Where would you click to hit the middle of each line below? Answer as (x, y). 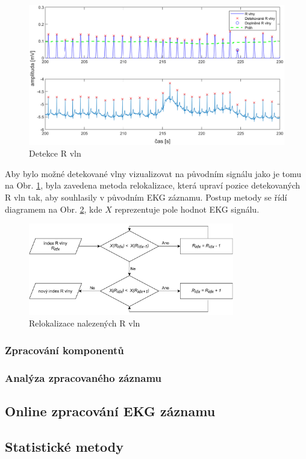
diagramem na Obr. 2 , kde (54, 209)
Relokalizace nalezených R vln (85, 323)
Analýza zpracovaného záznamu (83, 377)
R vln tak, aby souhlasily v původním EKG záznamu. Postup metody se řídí (146, 197)
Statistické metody (64, 446)
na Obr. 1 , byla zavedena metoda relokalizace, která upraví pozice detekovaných (153, 185)
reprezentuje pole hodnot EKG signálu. (187, 209)
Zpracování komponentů (64, 350)
